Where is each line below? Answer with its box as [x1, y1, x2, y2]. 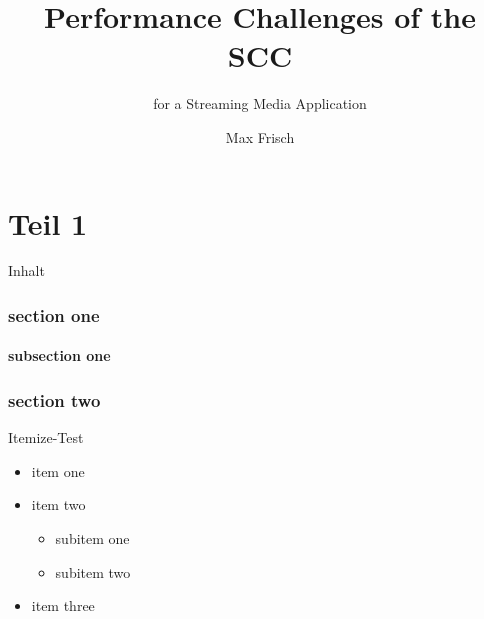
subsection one [8, 345, 111, 366]
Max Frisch [225, 126, 295, 147]
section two [8, 387, 101, 412]
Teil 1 [8, 202, 88, 243]
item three [31, 595, 95, 616]
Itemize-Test [8, 427, 84, 448]
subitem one [55, 528, 130, 549]
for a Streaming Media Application [153, 93, 367, 114]
